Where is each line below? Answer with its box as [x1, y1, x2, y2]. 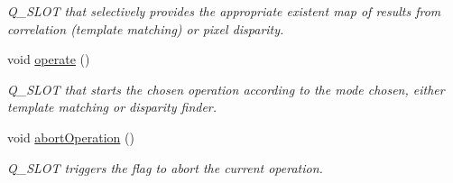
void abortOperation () [7, 127, 134, 146]
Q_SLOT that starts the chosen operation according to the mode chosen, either [7, 79, 445, 98]
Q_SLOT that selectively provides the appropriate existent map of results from [7, 2, 441, 20]
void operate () [7, 50, 90, 69]
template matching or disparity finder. [7, 97, 217, 116]
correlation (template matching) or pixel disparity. [7, 19, 284, 38]
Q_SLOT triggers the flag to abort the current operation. [7, 158, 323, 177]
